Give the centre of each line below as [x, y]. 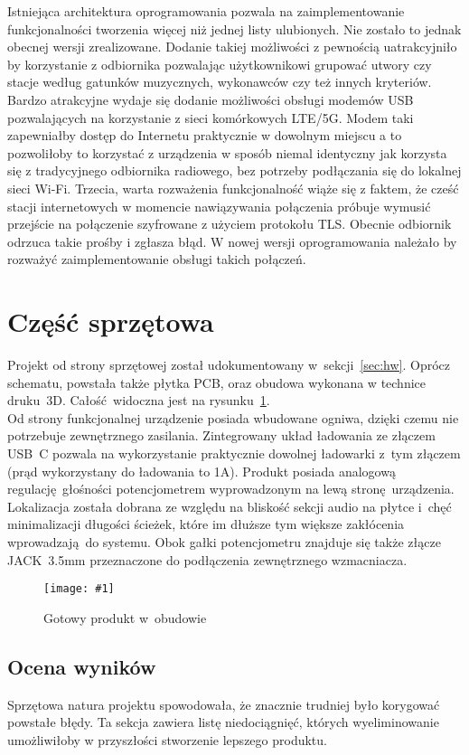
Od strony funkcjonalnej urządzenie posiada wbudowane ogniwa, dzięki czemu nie [233, 417]
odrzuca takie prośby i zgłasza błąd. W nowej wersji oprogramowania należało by [232, 241]
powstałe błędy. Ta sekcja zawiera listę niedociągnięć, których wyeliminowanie [223, 722]
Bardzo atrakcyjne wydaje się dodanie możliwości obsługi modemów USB [211, 99]
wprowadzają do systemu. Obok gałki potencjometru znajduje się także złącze [224, 541]
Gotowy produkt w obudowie [125, 617]
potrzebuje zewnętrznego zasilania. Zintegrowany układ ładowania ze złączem [221, 435]
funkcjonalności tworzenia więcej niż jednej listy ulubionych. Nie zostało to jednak [234, 28]
